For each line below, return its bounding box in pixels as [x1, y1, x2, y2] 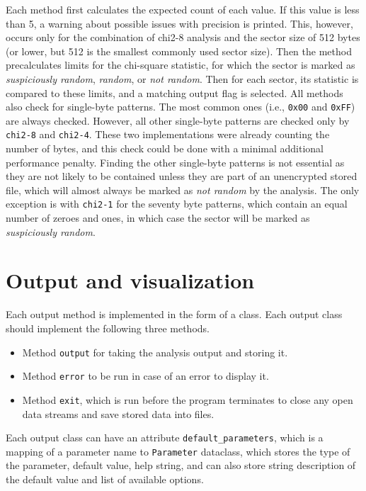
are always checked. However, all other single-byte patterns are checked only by [6, 113, 350, 128]
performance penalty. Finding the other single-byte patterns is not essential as [6, 154, 345, 169]
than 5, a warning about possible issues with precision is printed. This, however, [6, 16, 353, 30]
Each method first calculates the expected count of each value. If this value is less [6, 2, 360, 16]
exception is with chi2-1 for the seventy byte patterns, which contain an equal [6, 196, 348, 211]
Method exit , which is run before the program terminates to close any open [22, 392, 353, 407]
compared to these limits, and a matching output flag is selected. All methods [6, 85, 343, 100]
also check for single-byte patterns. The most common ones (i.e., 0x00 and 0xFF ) [6, 99, 355, 114]
